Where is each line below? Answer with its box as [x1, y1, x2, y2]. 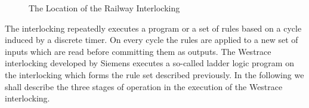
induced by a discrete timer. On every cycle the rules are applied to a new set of [5, 33, 298, 46]
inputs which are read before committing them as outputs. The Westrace [5, 45, 271, 57]
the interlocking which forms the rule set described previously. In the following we [5, 68, 304, 81]
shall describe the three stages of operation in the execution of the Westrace [5, 80, 283, 92]
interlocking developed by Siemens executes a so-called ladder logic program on [5, 57, 294, 69]
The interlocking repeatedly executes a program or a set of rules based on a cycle [5, 21, 302, 34]
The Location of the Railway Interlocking [29, 2, 180, 14]
